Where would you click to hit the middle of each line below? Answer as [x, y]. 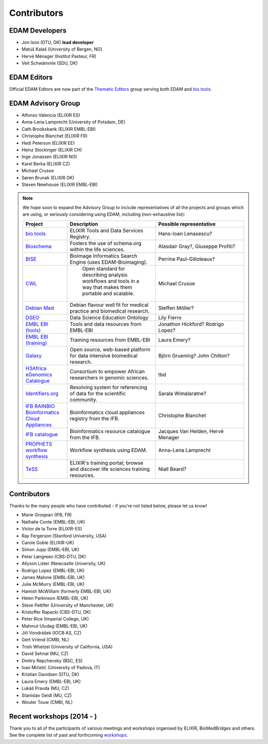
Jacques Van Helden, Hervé [191, 431]
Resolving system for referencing [108, 387]
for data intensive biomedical [103, 355]
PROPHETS [39, 444]
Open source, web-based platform [110, 349]
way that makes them [107, 287]
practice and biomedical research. [110, 311]
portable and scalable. [108, 293]
